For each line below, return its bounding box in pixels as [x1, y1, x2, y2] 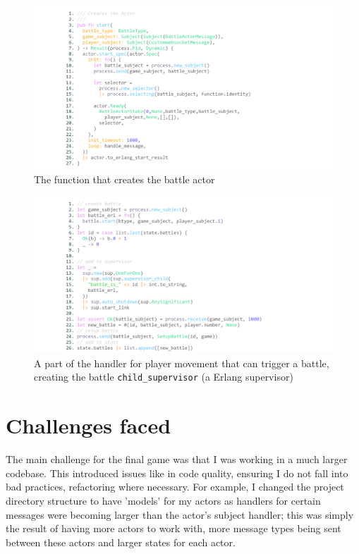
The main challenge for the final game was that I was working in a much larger [6, 452, 348, 467]
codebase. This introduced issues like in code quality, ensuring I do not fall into [6, 465, 348, 480]
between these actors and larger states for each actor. [6, 534, 236, 549]
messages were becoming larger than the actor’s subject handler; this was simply [6, 507, 354, 522]
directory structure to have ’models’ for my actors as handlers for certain [6, 493, 321, 507]
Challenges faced [6, 411, 171, 440]
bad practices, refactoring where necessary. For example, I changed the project [6, 479, 344, 494]
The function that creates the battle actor [34, 171, 215, 186]
